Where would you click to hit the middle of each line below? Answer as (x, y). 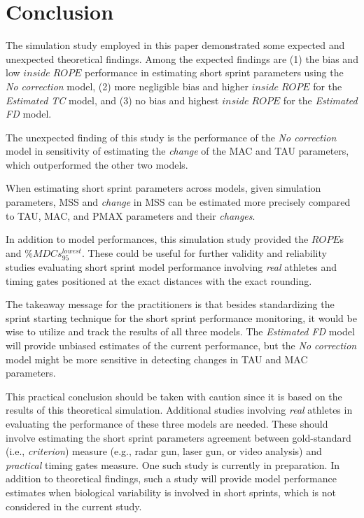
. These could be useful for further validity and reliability (204, 252)
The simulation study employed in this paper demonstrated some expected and (175, 45)
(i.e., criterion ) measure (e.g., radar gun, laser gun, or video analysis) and (164, 451)
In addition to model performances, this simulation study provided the (157, 239)
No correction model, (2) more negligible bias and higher (127, 86)
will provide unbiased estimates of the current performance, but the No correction (181, 345)
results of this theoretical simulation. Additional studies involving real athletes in (179, 410)
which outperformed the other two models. (97, 164)
